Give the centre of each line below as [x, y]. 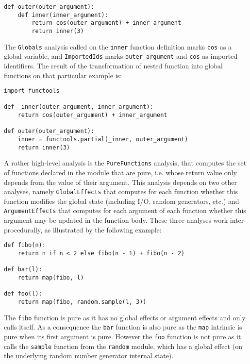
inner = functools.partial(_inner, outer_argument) [103, 140]
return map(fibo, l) [51, 277]
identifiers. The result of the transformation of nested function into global [113, 65]
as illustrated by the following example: [103, 229]
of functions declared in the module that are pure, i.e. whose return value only [120, 173]
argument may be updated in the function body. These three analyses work [116, 220]
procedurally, [23, 229]
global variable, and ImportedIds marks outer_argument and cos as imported [121, 56]
